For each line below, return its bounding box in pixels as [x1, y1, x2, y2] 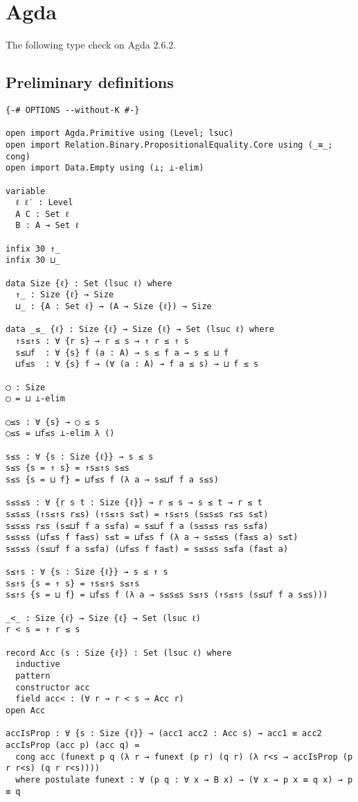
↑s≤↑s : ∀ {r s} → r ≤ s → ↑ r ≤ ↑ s [15, 336, 189, 347]
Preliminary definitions [6, 71, 174, 93]
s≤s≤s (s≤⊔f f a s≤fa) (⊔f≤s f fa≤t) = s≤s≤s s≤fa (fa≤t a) [6, 543, 289, 554]
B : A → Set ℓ [15, 220, 79, 231]
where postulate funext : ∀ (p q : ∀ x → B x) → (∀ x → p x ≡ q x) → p [15, 774, 353, 785]
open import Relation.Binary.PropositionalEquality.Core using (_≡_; [6, 139, 333, 150]
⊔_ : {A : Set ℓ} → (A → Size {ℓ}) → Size [15, 302, 212, 312]
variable [6, 186, 46, 196]
